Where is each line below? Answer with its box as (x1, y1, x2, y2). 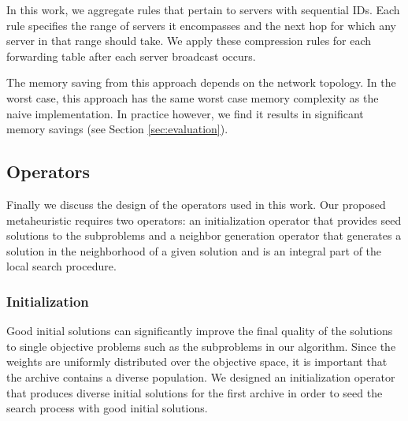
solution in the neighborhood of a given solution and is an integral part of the (6, 242, 382, 259)
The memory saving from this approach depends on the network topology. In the (6, 74, 396, 91)
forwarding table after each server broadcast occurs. (6, 47, 256, 64)
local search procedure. (6, 258, 117, 274)
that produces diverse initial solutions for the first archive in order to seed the (6, 384, 383, 401)
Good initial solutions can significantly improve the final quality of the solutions (6, 322, 393, 339)
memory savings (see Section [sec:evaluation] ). (6, 121, 228, 137)
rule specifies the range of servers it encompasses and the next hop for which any (6, 17, 396, 33)
